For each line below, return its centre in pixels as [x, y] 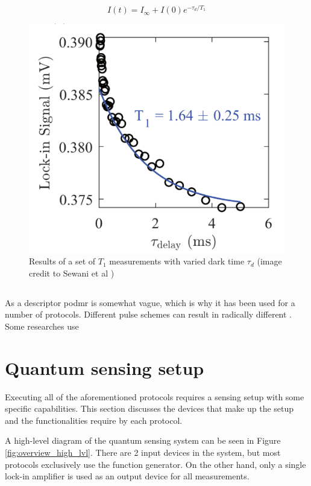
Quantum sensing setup [105, 367]
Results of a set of [62, 261]
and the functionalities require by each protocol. [94, 420]
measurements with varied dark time [177, 261]
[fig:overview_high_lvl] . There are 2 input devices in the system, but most [143, 452]
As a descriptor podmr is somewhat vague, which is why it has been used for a [150, 302]
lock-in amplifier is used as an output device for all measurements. [127, 476]
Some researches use [42, 326]
